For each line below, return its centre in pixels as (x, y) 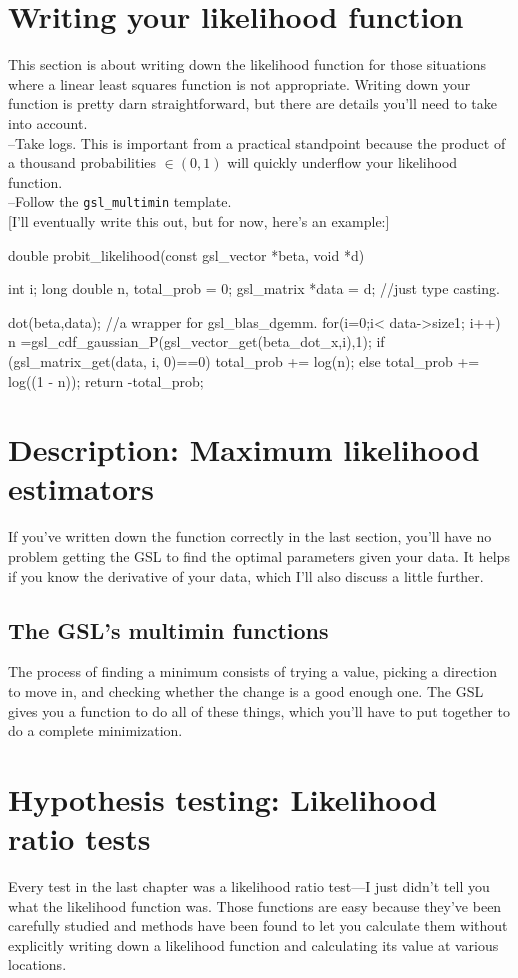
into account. (48, 122)
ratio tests (79, 838)
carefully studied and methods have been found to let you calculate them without (258, 925)
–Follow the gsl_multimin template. (120, 201)
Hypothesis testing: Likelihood (223, 798)
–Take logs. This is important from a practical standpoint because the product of (257, 142)
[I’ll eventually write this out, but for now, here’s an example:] (199, 220)
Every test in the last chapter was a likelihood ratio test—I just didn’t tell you (249, 886)
